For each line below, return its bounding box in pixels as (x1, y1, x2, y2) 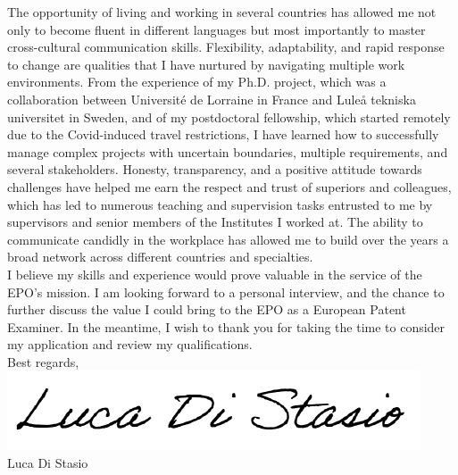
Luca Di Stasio (7, 454, 88, 472)
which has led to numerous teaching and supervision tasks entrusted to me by (7, 195, 433, 213)
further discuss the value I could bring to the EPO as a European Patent (7, 300, 406, 319)
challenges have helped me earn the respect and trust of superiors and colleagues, (7, 177, 452, 196)
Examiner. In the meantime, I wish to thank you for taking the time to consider (7, 317, 446, 336)
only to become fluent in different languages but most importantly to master (7, 20, 426, 38)
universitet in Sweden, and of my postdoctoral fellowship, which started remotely (7, 107, 451, 126)
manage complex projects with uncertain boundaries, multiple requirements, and (7, 142, 448, 161)
